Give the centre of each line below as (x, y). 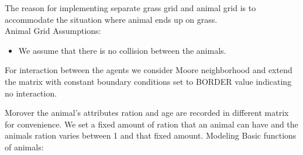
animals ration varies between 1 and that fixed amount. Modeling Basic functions (151, 135)
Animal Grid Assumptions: (53, 31)
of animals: (24, 147)
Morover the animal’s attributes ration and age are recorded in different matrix (147, 113)
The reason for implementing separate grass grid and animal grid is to (130, 8)
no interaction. (31, 93)
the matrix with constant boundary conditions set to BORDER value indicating (148, 81)
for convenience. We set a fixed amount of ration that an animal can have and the (151, 124)
